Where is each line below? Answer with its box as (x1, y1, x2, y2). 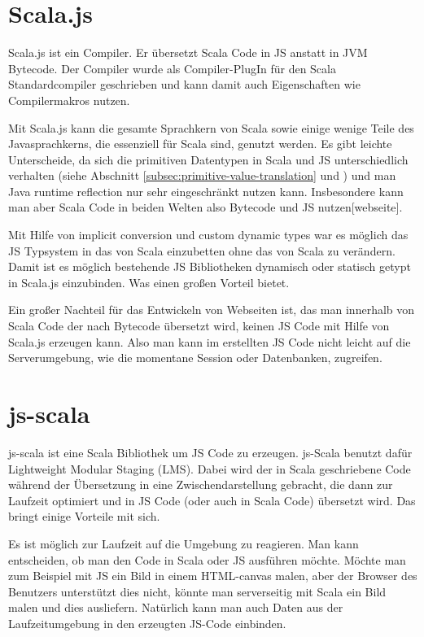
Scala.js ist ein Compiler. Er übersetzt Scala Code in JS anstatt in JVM (8, 44, 368, 61)
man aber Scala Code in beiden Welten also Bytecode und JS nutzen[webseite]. (8, 199, 403, 216)
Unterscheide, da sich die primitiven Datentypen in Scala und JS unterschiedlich (8, 151, 409, 168)
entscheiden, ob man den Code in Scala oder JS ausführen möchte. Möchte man (8, 551, 406, 568)
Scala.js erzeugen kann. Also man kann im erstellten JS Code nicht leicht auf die (8, 333, 411, 350)
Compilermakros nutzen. (8, 91, 130, 108)
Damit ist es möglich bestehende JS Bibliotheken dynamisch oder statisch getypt (8, 258, 411, 275)
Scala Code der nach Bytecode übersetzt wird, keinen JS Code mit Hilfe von (8, 317, 390, 334)
